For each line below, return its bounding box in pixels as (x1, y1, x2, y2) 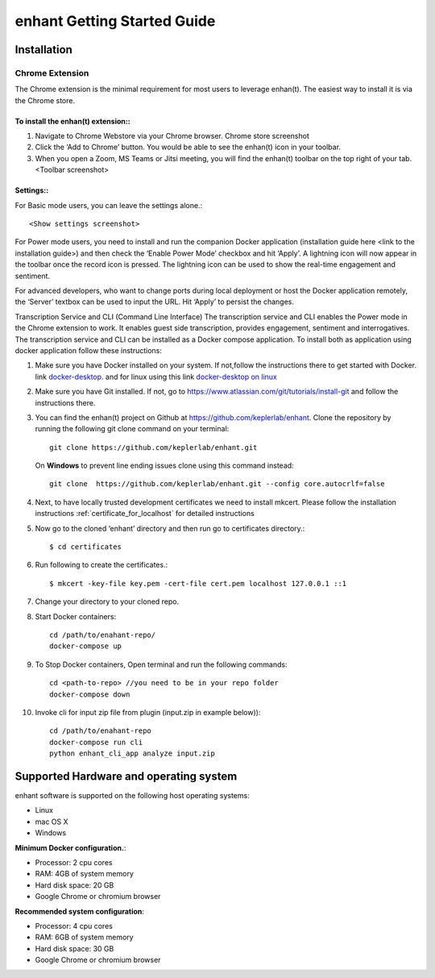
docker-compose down (49, 689, 130, 699)
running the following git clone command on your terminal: (35, 424, 230, 434)
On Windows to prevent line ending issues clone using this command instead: (35, 460, 294, 471)
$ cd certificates (49, 543, 122, 551)
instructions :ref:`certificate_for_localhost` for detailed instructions (35, 509, 255, 518)
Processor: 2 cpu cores (35, 857, 113, 867)
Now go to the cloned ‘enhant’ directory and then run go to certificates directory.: (35, 523, 305, 533)
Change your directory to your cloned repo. (35, 597, 180, 606)
